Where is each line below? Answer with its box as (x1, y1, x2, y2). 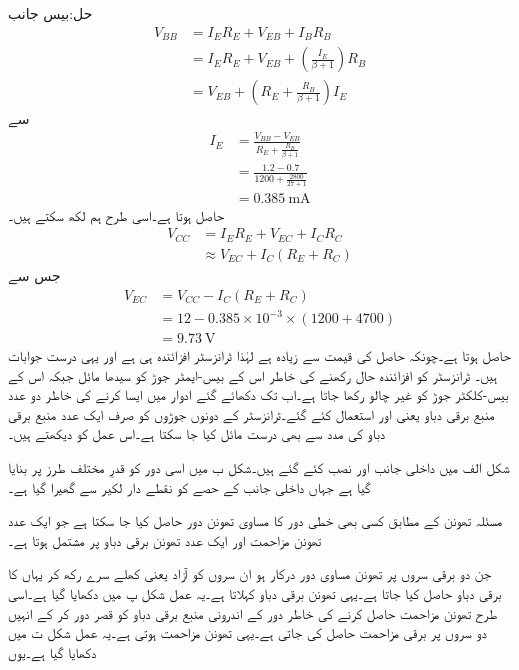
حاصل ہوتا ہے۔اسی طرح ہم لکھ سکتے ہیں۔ (8, 204, 225, 225)
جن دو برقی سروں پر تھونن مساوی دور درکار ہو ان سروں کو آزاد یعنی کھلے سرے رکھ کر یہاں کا (8, 563, 492, 584)
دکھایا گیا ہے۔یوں (8, 641, 97, 662)
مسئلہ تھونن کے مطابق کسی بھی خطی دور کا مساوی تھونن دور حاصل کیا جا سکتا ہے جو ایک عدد (8, 510, 503, 531)
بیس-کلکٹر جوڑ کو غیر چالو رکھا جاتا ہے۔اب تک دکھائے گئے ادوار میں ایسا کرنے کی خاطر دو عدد (8, 384, 509, 405)
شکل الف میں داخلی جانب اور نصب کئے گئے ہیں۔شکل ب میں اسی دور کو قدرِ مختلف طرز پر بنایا (8, 457, 510, 478)
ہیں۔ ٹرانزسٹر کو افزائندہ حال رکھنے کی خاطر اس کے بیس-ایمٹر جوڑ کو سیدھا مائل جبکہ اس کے (8, 364, 498, 385)
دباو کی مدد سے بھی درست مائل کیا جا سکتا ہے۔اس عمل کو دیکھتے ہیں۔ (8, 423, 386, 444)
